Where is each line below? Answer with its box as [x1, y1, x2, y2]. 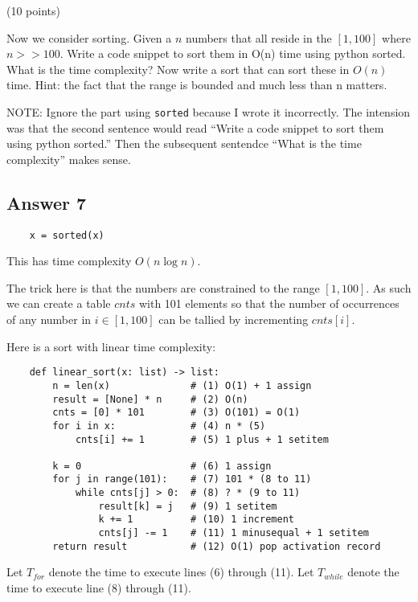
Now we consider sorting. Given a [6, 29, 172, 46]
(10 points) [6, 2, 60, 18]
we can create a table [6, 295, 111, 312]
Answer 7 [6, 190, 87, 215]
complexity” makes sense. [6, 150, 131, 167]
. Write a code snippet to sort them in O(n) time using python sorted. [59, 45, 406, 62]
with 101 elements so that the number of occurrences [138, 295, 400, 312]
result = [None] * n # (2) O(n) [52, 393, 248, 405]
